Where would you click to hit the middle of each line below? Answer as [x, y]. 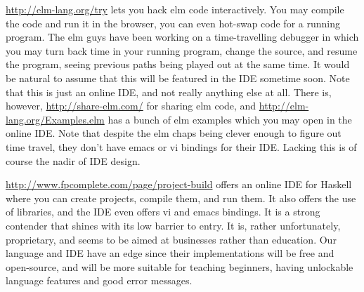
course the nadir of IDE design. [73, 160]
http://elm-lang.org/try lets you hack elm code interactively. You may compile [175, 9]
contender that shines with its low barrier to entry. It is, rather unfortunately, [173, 225]
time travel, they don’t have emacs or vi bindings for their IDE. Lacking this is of [181, 146]
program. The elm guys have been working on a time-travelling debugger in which [182, 37]
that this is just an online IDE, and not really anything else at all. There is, [169, 92]
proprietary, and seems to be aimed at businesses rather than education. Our [171, 239]
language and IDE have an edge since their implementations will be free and [170, 253]
